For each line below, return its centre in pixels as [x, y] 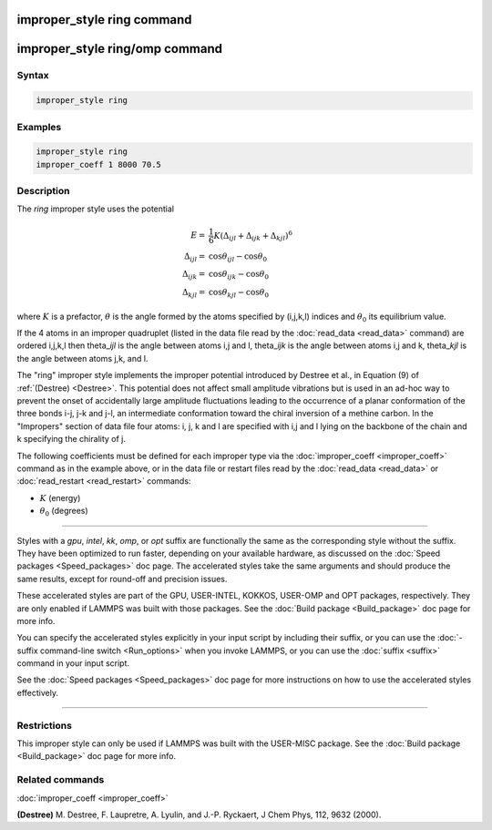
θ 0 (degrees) [64, 512]
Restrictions [45, 725]
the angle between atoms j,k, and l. [82, 358]
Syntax [33, 76]
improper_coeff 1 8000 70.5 [98, 164]
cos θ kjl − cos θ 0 [238, 293]
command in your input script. [73, 663]
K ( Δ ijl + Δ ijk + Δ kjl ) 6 [253, 236]
